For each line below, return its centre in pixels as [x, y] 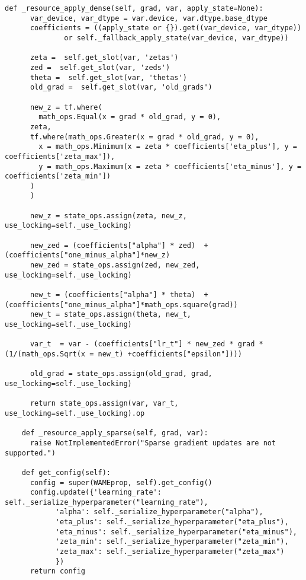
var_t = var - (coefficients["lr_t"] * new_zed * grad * [146, 344]
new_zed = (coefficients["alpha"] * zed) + [119, 245]
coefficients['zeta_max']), [60, 156]
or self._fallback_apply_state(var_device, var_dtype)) [176, 38]
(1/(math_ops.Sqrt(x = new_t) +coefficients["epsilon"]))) [123, 354]
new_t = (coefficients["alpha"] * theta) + [119, 295]
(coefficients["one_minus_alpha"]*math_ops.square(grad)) [121, 305]
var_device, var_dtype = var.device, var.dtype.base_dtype [149, 18]
